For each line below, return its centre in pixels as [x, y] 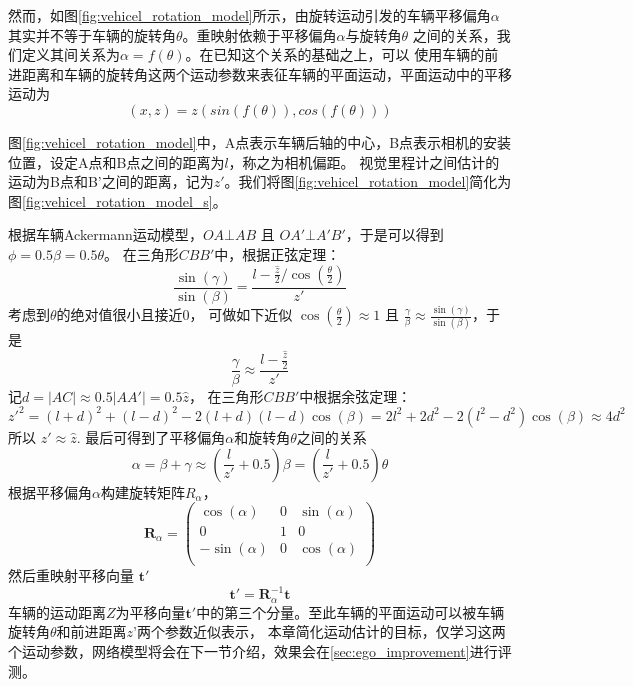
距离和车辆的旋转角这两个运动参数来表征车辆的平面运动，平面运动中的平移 [266, 73]
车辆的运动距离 [57, 611]
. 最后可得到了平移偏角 [151, 436]
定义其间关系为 [70, 54]
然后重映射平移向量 [71, 575]
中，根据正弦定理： [277, 253]
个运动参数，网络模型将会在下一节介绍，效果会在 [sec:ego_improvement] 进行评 [260, 651]
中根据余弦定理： [355, 395]
